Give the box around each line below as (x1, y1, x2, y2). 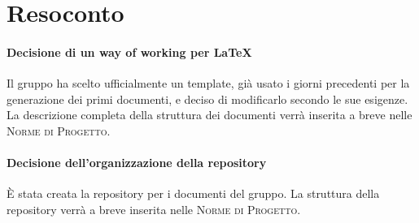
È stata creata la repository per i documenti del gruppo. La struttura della (7, 185, 380, 202)
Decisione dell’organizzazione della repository (7, 154, 267, 171)
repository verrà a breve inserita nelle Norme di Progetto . (7, 200, 301, 217)
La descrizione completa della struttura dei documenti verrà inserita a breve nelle (7, 106, 412, 123)
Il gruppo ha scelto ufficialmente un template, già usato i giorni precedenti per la (7, 75, 410, 92)
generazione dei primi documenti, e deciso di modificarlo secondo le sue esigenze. (7, 90, 408, 107)
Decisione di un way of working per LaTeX (7, 43, 252, 60)
